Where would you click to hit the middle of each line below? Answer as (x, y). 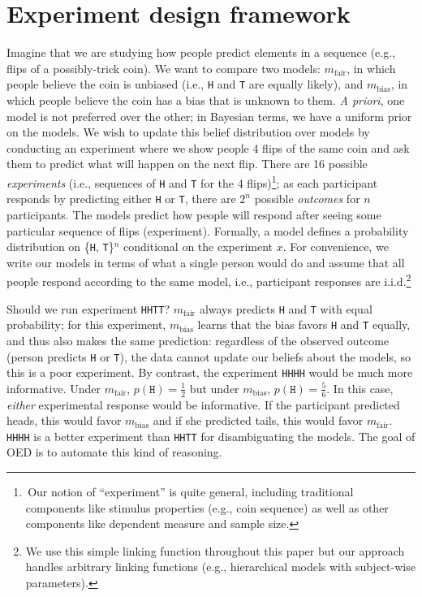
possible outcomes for (307, 199)
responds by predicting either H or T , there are (121, 199)
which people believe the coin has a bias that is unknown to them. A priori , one (206, 99)
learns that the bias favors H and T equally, (304, 324)
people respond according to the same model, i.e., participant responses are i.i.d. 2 (209, 280)
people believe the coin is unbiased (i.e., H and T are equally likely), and (185, 84)
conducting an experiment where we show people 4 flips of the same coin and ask (208, 147)
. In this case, (360, 388)
